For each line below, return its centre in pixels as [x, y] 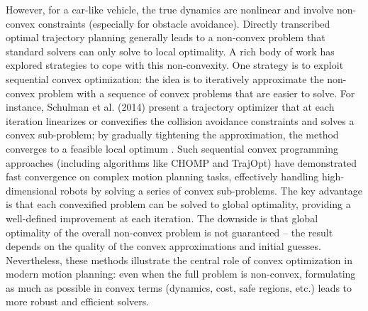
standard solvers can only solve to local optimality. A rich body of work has [170, 51]
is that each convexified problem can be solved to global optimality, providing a [178, 204]
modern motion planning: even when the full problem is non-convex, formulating [181, 274]
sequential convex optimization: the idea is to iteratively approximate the [165, 78]
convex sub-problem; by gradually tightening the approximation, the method [172, 135]
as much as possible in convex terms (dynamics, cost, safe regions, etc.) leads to [179, 287]
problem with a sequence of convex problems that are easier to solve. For [196, 93]
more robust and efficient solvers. [78, 301]
